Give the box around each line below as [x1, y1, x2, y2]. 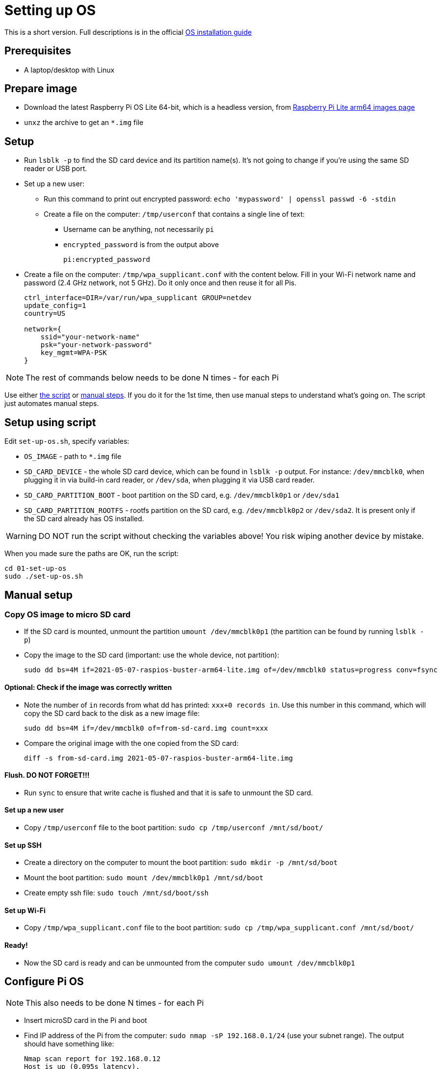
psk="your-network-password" [40, 341, 153, 349]
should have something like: [24, 1039, 114, 1048]
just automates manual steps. [4, 399, 99, 408]
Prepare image [4, 82, 78, 95]
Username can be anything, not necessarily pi [63, 225, 214, 234]
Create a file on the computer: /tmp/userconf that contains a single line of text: [44, 210, 305, 219]
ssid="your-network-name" [40, 333, 140, 341]
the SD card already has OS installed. [24, 514, 144, 523]
